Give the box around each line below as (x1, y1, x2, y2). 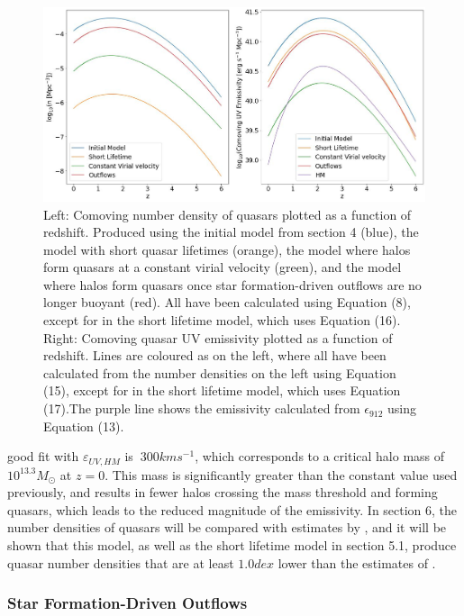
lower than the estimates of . (277, 553, 436, 572)
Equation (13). (43, 416, 124, 435)
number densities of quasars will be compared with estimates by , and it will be (7, 518, 447, 537)
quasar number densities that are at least (7, 553, 234, 572)
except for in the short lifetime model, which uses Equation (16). (43, 311, 401, 330)
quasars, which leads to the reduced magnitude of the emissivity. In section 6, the (7, 500, 458, 519)
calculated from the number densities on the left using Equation (43, 363, 396, 382)
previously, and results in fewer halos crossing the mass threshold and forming (7, 483, 438, 502)
